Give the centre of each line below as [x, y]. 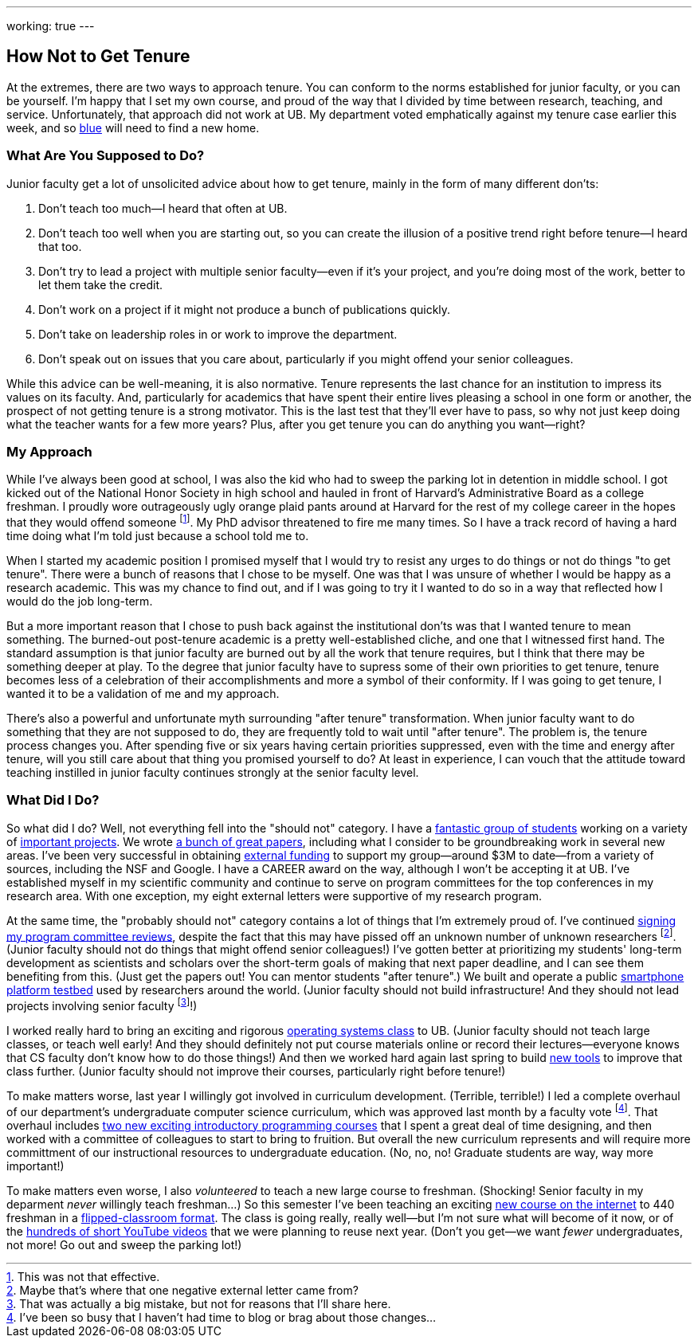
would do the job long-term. [80, 601]
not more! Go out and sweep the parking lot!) [124, 1244]
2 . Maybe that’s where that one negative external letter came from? [182, 1290]
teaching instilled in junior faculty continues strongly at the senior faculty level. [213, 772]
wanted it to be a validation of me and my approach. [143, 694]
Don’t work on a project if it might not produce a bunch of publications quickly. [245, 309]
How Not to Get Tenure [98, 57]
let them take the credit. [101, 284]
